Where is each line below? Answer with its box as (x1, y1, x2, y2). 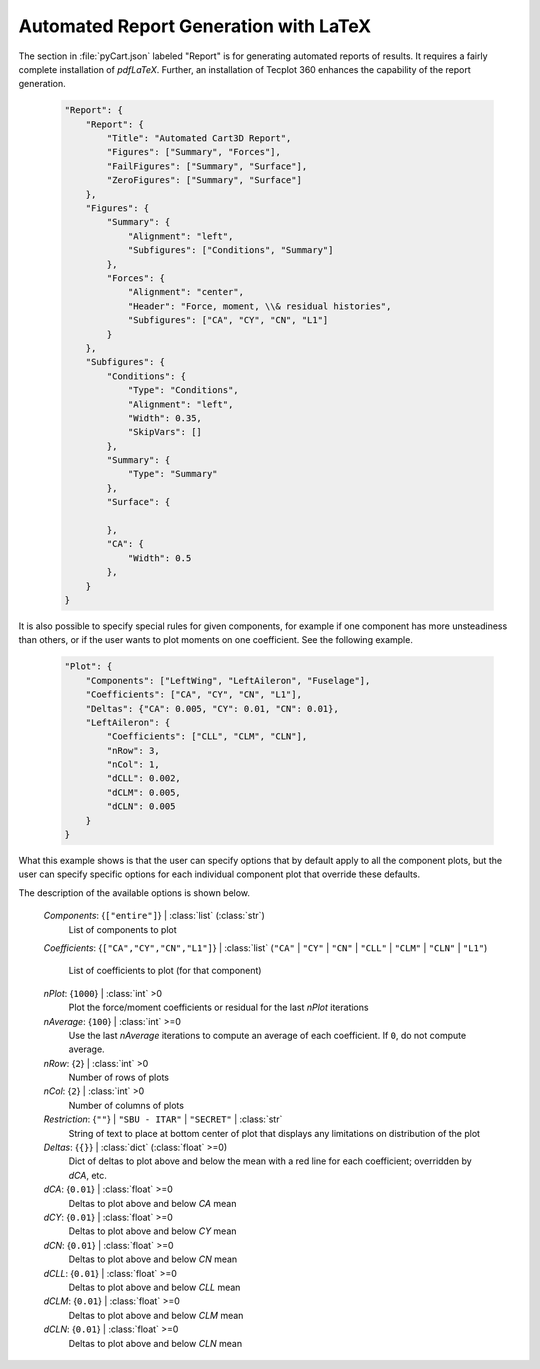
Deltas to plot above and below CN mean (68, 1253, 238, 1265)
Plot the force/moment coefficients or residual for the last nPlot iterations (68, 1001, 369, 1014)
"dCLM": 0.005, (106, 786, 182, 798)
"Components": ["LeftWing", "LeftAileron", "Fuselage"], (85, 675, 371, 686)
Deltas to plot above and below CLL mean (68, 1281, 241, 1293)
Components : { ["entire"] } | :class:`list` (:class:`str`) (43, 910, 265, 922)
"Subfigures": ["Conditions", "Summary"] (127, 245, 334, 256)
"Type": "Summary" (127, 468, 219, 480)
